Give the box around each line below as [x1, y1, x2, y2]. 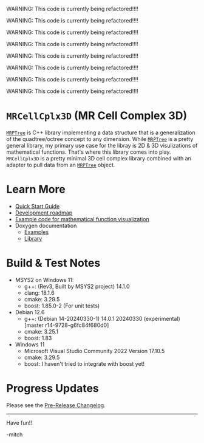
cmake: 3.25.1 [24, 328, 59, 335]
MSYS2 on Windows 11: [15, 276, 74, 283]
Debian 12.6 [15, 308, 45, 315]
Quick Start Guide [15, 202, 60, 210]
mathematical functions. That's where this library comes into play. [6, 148, 171, 156]
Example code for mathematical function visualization [15, 215, 150, 222]
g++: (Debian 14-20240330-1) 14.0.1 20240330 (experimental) [24, 315, 180, 322]
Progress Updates [6, 382, 99, 395]
